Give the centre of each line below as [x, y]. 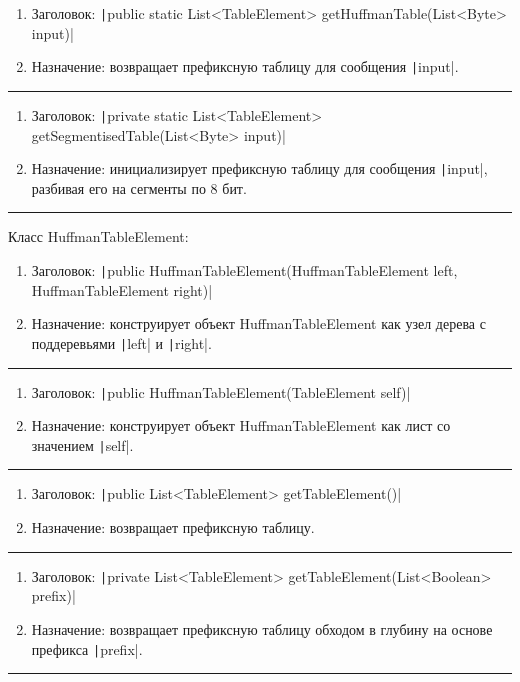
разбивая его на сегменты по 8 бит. [139, 187]
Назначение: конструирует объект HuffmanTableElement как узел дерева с [258, 323]
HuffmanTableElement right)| [122, 289]
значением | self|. [82, 444]
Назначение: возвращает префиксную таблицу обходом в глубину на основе [262, 628]
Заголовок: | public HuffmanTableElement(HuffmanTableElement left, [244, 270]
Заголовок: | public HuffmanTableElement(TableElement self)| [221, 391]
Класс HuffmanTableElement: [98, 236]
